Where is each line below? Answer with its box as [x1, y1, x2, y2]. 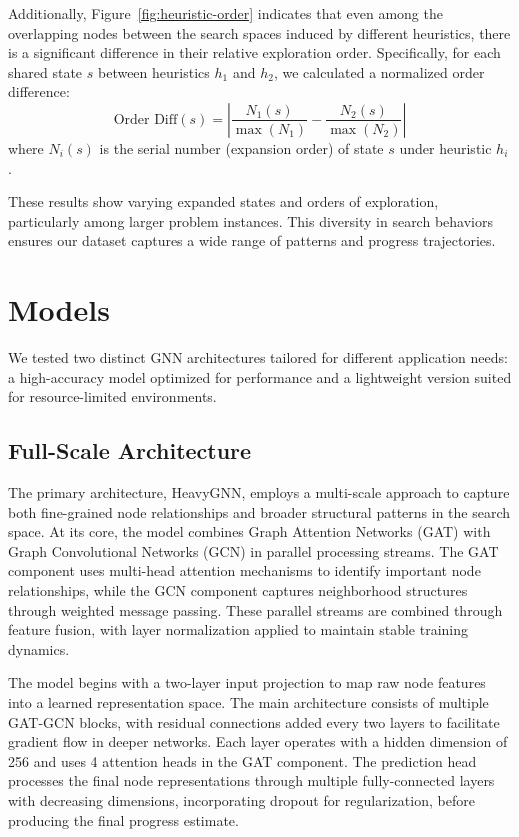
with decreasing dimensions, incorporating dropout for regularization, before [8, 789, 475, 810]
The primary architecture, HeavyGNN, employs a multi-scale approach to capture [8, 482, 510, 503]
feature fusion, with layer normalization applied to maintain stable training [8, 619, 469, 640]
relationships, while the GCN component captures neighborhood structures [8, 580, 468, 601]
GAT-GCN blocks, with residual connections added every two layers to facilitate [8, 711, 500, 732]
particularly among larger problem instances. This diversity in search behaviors [8, 210, 493, 231]
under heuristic [399, 137, 492, 158]
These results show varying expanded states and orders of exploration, [8, 191, 439, 212]
